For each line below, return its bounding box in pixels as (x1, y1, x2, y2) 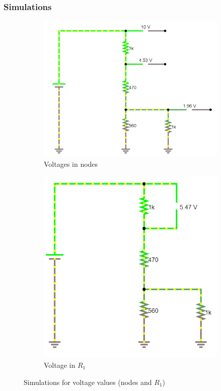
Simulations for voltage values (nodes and (24, 376, 152, 387)
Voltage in (44, 359, 76, 370)
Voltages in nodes (44, 159, 98, 169)
